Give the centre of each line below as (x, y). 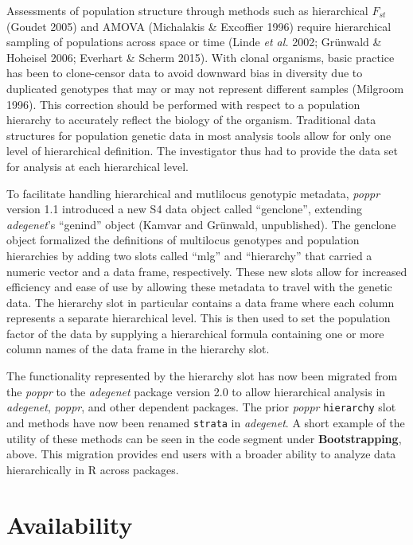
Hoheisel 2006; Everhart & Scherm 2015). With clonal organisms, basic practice (201, 57)
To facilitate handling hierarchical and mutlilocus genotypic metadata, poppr (193, 193)
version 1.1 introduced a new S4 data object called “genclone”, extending (184, 209)
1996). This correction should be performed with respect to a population (183, 104)
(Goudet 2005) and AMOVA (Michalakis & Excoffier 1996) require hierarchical (199, 26)
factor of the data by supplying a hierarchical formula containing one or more (195, 333)
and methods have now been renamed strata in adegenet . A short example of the (206, 422)
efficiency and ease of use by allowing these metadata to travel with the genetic (199, 287)
